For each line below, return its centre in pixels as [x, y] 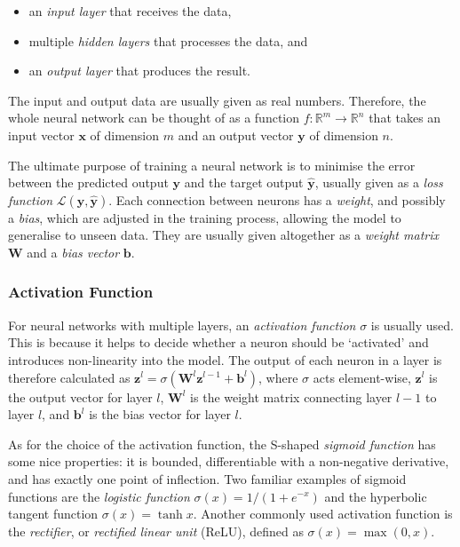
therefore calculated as [69, 377]
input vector [41, 135]
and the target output [244, 182]
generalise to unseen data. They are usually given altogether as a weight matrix [223, 235]
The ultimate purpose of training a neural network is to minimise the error [212, 165]
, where [278, 377]
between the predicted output [88, 182]
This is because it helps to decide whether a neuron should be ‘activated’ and [218, 342]
